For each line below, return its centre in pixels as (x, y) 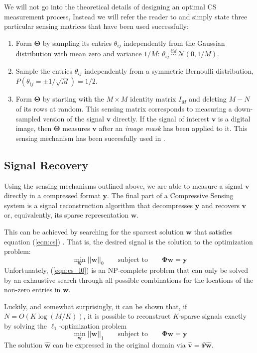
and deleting (208, 99)
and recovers (220, 205)
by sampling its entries (77, 43)
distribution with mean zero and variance (79, 54)
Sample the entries (44, 70)
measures (76, 128)
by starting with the (73, 99)
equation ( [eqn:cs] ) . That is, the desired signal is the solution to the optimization (128, 241)
